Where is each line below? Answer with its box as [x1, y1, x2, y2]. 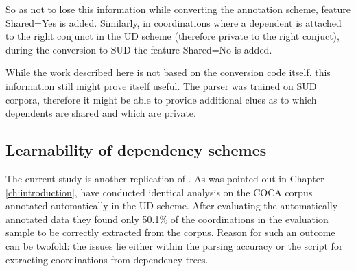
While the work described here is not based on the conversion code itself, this [5, 65, 331, 80]
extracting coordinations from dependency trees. [5, 252, 209, 266]
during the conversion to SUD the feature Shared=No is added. [5, 42, 272, 56]
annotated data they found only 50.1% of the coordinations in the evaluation [5, 211, 329, 226]
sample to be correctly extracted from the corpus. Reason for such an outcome [5, 225, 335, 239]
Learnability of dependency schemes [5, 139, 267, 161]
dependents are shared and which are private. [5, 106, 196, 120]
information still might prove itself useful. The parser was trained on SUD [5, 78, 317, 93]
